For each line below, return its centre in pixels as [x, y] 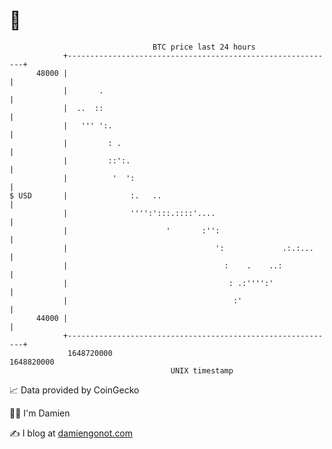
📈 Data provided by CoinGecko [74, 390]
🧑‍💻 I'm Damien [40, 413]
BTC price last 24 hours [204, 47]
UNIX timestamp [202, 370]
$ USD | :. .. [85, 195]
